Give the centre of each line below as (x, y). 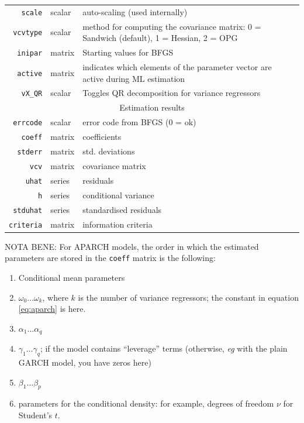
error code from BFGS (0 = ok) (139, 122)
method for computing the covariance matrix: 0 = (172, 26)
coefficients (102, 137)
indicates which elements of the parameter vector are (177, 67)
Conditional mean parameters (72, 277)
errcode (28, 123)
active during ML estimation (134, 78)
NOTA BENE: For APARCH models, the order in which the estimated (132, 246)
